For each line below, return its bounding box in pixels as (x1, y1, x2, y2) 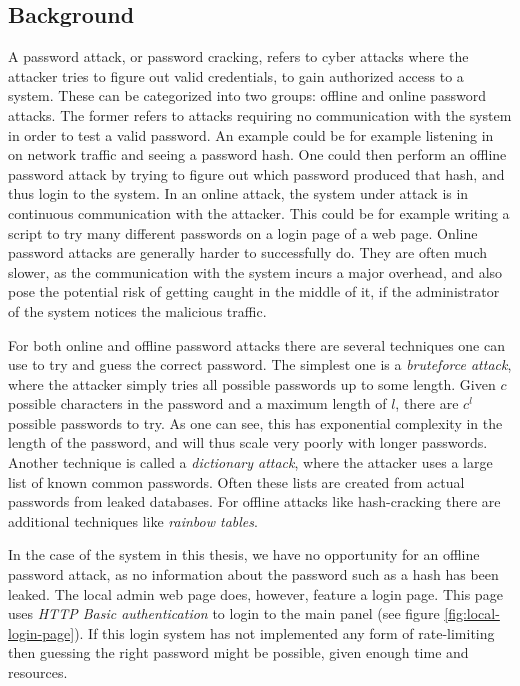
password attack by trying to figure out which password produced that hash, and (8, 163, 505, 184)
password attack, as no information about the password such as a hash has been (8, 564, 499, 585)
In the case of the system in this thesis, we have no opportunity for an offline (8, 544, 480, 565)
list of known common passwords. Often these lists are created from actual (8, 471, 465, 492)
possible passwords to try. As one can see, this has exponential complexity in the (8, 412, 503, 433)
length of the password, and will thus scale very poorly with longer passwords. (8, 432, 488, 453)
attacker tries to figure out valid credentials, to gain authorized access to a (8, 65, 464, 86)
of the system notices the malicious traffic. (8, 300, 267, 321)
